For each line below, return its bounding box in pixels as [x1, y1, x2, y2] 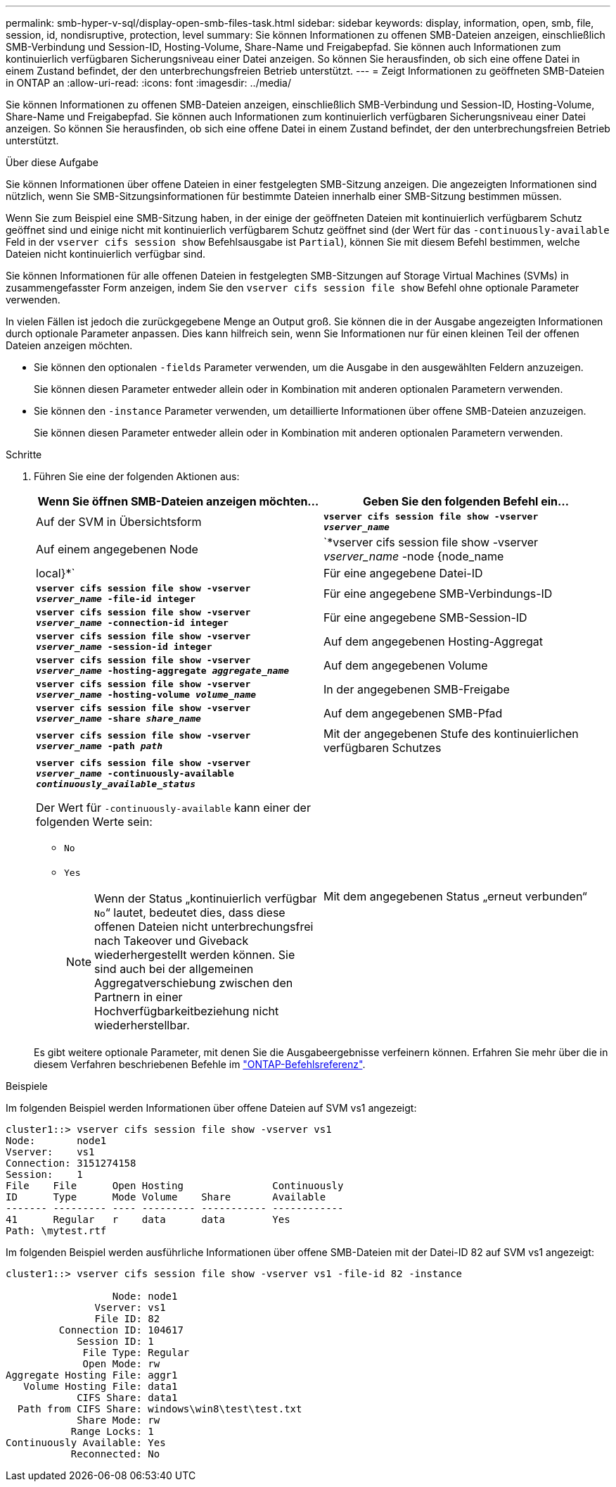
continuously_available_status [36, 779, 195, 789]
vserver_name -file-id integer [36, 594, 195, 604]
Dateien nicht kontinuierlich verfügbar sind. [6, 248, 206, 260]
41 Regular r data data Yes [6, 1214, 290, 1225]
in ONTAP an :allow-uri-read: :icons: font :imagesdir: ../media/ [6, 77, 291, 89]
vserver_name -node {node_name [323, 549, 504, 563]
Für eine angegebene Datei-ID [323, 566, 483, 580]
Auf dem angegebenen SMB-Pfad [323, 706, 503, 720]
